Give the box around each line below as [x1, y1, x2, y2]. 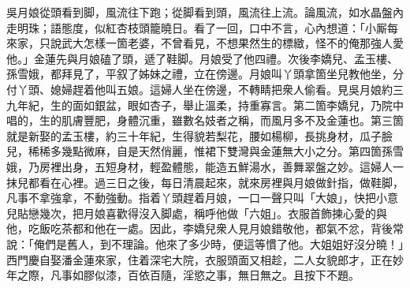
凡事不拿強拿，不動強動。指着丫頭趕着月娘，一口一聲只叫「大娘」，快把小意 [6, 189, 398, 206]
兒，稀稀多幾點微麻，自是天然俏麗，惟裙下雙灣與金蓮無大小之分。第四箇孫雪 [6, 143, 404, 159]
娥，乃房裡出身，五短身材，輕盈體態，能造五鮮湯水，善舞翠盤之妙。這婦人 [6, 158, 393, 174]
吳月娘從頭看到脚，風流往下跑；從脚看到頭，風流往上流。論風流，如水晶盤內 [6, 4, 404, 20]
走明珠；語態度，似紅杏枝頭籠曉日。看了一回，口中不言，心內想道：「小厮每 [6, 19, 398, 36]
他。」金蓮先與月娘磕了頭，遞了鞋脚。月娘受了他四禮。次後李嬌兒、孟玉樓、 [6, 50, 398, 66]
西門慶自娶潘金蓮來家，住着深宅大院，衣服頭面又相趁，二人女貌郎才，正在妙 [6, 251, 404, 267]
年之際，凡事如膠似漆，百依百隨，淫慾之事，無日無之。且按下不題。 [6, 267, 360, 283]
